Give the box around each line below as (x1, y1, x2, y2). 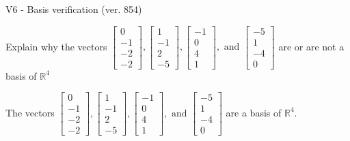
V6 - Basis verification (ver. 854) (5, 2, 142, 16)
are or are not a (278, 39, 345, 53)
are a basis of (226, 105, 282, 119)
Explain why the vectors (5, 39, 107, 53)
